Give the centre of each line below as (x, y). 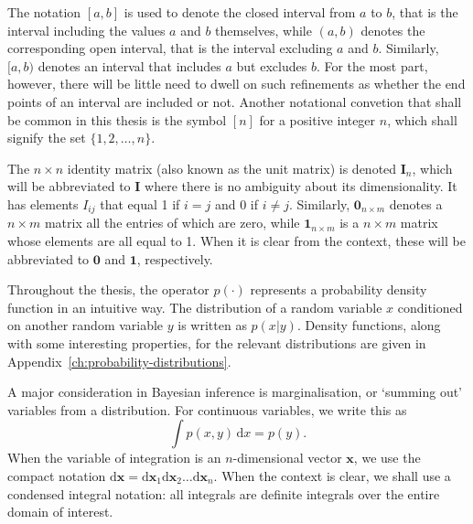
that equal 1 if (140, 203)
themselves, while (263, 30)
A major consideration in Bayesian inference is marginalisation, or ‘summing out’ (235, 392)
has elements (43, 203)
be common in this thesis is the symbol (117, 119)
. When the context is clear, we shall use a (332, 475)
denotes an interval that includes (129, 65)
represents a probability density (339, 289)
